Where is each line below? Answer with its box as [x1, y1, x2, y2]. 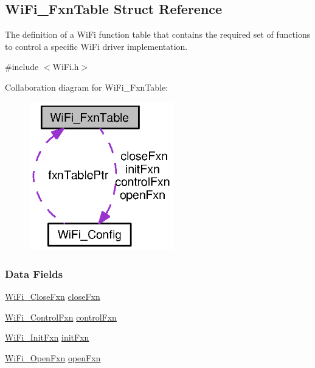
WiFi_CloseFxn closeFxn [5, 290, 100, 303]
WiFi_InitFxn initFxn [5, 331, 89, 344]
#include [5, 60, 39, 73]
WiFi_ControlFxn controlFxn [5, 310, 117, 323]
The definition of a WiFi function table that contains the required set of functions [5, 28, 311, 41]
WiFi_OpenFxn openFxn [5, 351, 101, 364]
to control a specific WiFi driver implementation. [5, 40, 188, 52]
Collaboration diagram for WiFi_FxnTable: [5, 80, 168, 93]
